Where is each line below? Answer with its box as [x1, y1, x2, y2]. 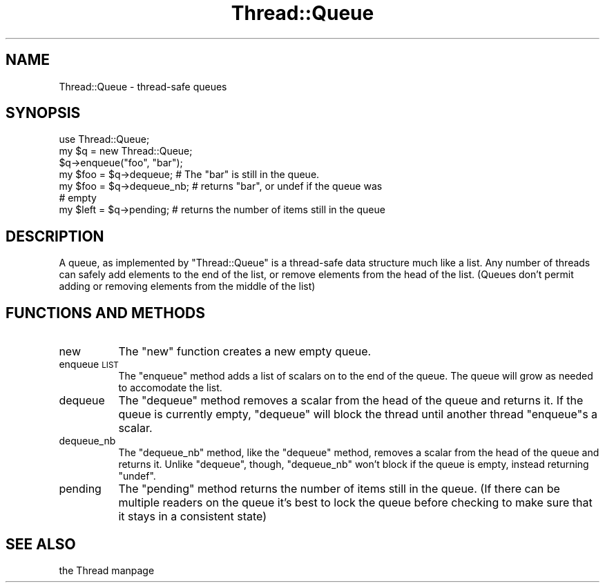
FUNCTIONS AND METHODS [6, 304, 206, 322]
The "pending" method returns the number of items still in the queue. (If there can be [118, 482, 560, 496]
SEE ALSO [6, 535, 76, 553]
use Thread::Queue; [59, 133, 150, 146]
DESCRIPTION [6, 227, 104, 245]
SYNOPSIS [6, 104, 81, 122]
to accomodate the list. [118, 382, 222, 394]
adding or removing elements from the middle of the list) [59, 280, 316, 293]
